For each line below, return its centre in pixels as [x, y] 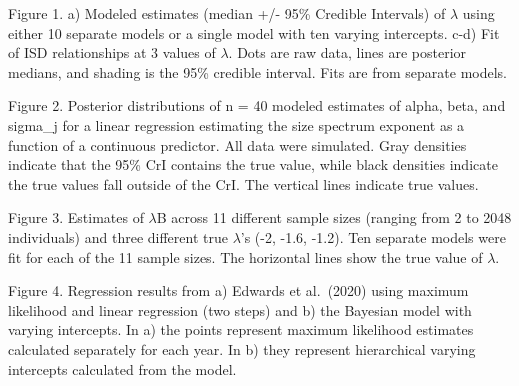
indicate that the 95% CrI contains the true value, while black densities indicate [253, 164]
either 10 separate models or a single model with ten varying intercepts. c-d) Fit [254, 32]
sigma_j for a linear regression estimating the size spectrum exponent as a [236, 124]
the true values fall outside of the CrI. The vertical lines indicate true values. [243, 183]
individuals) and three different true [118, 236]
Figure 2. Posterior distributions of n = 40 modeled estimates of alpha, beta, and [257, 105]
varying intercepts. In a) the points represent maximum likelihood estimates [241, 329]
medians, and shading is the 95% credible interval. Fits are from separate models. [257, 71]
